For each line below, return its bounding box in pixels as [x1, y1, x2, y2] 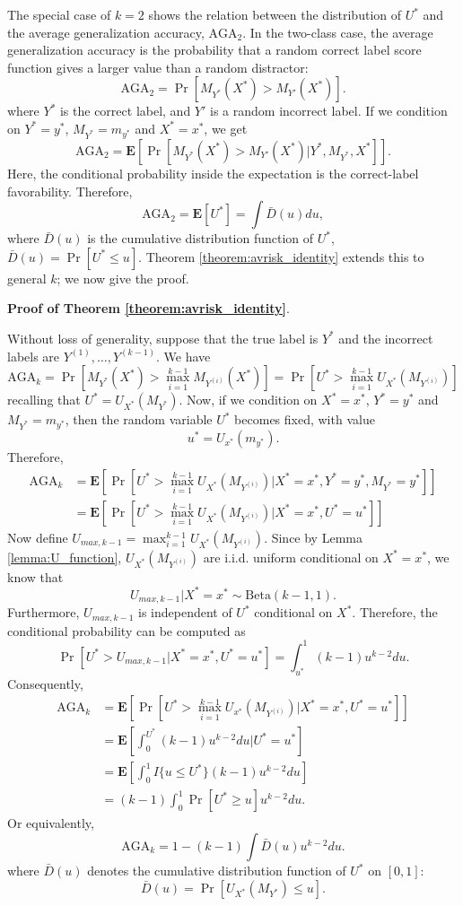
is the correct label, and [59, 101, 191, 120]
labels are [7, 346, 60, 365]
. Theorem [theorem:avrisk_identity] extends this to [138, 247, 424, 266]
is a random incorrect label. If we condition [210, 101, 448, 120]
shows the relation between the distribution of [148, 5, 402, 23]
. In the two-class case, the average [242, 22, 433, 41]
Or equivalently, [7, 814, 94, 832]
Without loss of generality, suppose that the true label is [7, 328, 319, 347]
